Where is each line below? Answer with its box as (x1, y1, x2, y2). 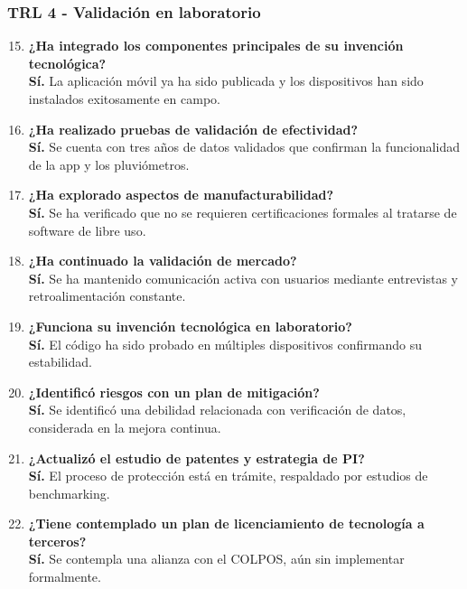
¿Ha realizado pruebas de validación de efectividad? (28, 119, 359, 138)
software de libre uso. (28, 220, 146, 239)
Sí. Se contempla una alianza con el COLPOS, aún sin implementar (28, 549, 405, 568)
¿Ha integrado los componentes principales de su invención (28, 36, 404, 55)
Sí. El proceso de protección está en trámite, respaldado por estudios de (28, 466, 428, 485)
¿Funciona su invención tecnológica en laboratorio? (28, 316, 352, 335)
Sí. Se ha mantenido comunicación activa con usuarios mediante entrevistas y (28, 268, 458, 287)
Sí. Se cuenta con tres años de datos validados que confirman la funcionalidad (28, 137, 460, 156)
